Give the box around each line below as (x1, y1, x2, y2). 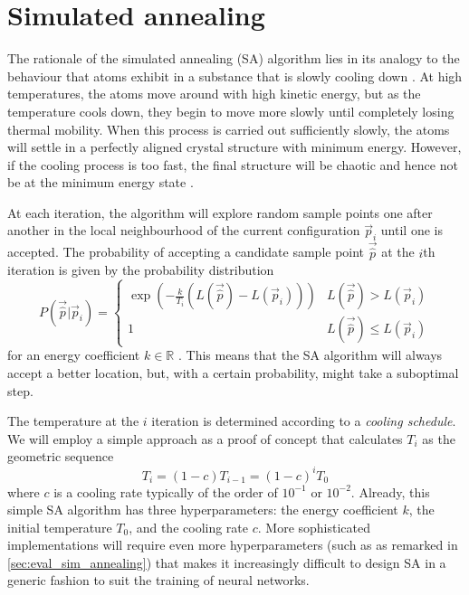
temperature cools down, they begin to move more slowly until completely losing (7, 101, 455, 120)
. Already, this (350, 482, 430, 501)
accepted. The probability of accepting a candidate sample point (7, 242, 365, 261)
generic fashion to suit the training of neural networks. (7, 571, 310, 590)
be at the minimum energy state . (7, 173, 194, 192)
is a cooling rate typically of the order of (53, 482, 278, 501)
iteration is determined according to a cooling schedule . (151, 411, 456, 430)
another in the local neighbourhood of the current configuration (7, 221, 360, 240)
